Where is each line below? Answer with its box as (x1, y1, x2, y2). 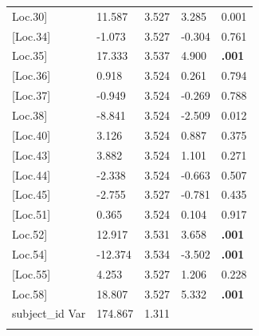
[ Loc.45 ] (12, 186, 51, 203)
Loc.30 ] (12, 7, 48, 24)
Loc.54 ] (12, 245, 48, 262)
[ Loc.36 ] (12, 67, 51, 84)
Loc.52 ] (12, 226, 48, 243)
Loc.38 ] (12, 106, 48, 123)
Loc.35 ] (12, 47, 48, 64)
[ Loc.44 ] (12, 166, 51, 183)
